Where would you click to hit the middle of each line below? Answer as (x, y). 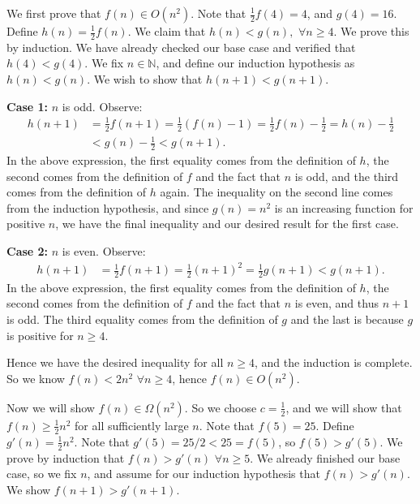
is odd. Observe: (102, 106)
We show (29, 489)
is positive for (40, 335)
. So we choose (221, 407)
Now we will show (51, 407)
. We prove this (371, 31)
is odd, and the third (347, 176)
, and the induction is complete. (334, 362)
